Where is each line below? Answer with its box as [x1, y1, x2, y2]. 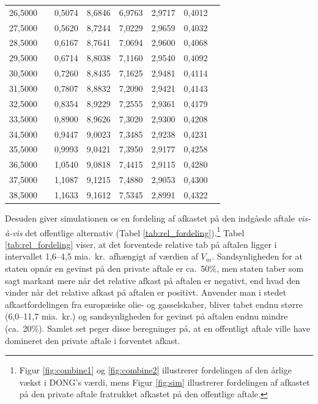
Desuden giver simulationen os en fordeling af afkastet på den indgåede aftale [5, 211, 295, 224]
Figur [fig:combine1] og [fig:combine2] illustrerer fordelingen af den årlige [19, 364, 292, 376]
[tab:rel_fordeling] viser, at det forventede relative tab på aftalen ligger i [5, 238, 277, 250]
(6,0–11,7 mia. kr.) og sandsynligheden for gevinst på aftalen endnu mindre [5, 310, 288, 323]
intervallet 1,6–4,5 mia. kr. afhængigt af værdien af [5, 250, 198, 263]
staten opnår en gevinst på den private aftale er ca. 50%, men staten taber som [5, 262, 304, 274]
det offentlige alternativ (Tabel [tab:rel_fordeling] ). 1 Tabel [25, 224, 245, 239]
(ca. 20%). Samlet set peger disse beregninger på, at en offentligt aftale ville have [5, 321, 311, 334]
